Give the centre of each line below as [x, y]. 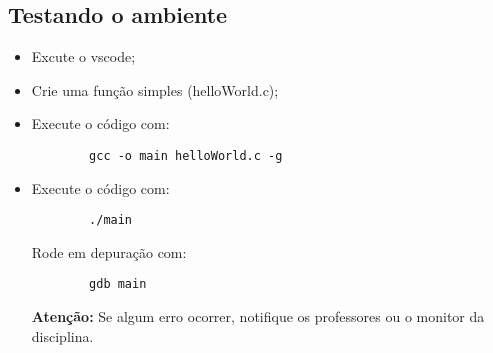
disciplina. [62, 335]
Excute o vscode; [83, 56]
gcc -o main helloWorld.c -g [186, 155]
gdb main [118, 284]
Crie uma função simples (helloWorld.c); [155, 89]
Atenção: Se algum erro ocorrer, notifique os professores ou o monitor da [258, 316]
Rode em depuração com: [109, 251]
